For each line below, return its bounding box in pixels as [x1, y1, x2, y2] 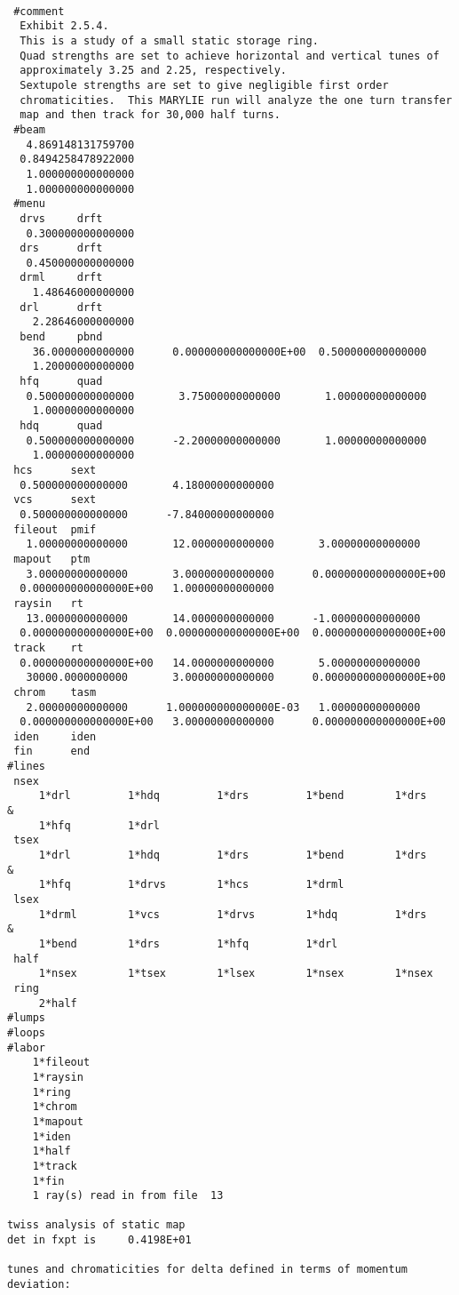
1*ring [32, 1085, 71, 1099]
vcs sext [13, 493, 97, 507]
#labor [7, 1041, 45, 1054]
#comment [13, 4, 65, 18]
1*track [32, 1159, 77, 1172]
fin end [13, 745, 91, 758]
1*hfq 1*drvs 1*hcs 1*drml [38, 878, 344, 891]
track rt [13, 641, 83, 654]
